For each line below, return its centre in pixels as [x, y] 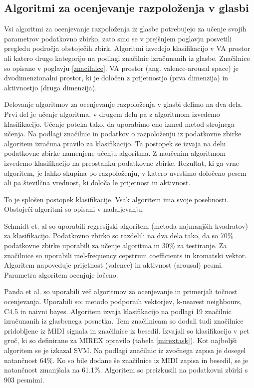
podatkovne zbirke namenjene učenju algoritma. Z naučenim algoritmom [115, 153]
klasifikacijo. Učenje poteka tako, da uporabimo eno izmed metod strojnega [119, 124]
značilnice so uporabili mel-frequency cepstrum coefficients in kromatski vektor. [126, 255]
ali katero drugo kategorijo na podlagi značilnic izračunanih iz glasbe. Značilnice [127, 58]
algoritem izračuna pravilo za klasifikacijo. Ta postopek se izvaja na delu [115, 143]
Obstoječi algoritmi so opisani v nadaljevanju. [74, 209]
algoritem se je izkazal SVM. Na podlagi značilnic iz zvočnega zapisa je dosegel [125, 350]
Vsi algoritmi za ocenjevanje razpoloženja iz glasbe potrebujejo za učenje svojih [125, 29]
